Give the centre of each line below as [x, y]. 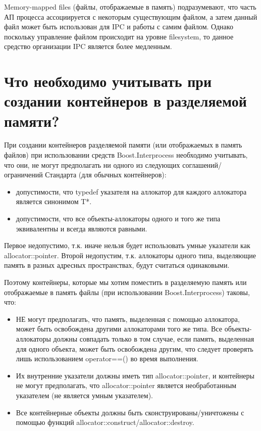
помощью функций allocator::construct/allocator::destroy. [105, 422]
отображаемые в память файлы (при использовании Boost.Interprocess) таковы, [127, 292]
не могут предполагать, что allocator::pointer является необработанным [126, 385]
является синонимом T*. [54, 201]
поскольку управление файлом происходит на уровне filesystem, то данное [119, 36]
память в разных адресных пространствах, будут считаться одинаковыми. [117, 265]
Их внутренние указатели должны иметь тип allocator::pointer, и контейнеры [135, 375]
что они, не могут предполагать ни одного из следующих [92, 164]
